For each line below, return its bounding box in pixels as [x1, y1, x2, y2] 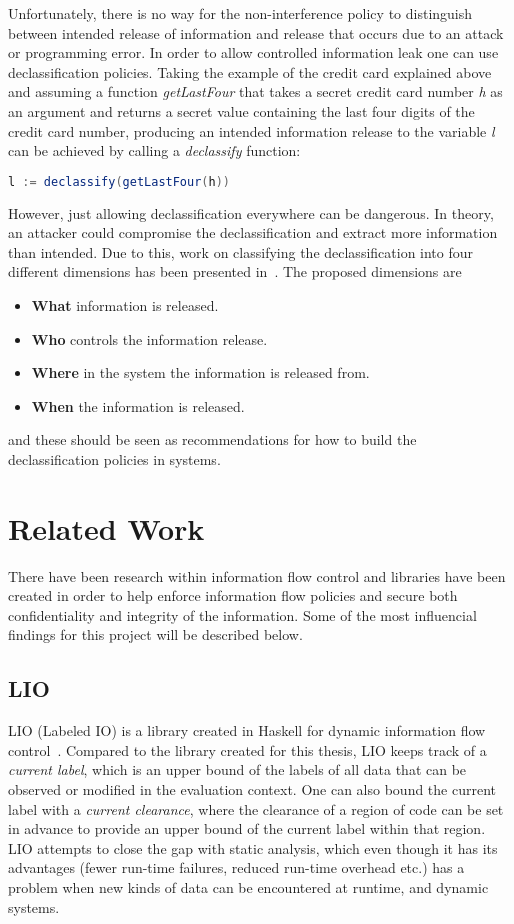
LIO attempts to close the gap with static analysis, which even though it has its [8, 837, 498, 858]
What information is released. [31, 295, 219, 315]
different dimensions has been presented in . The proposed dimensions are [8, 261, 462, 282]
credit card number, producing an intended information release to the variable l [8, 120, 495, 141]
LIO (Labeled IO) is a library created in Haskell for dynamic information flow [8, 720, 486, 741]
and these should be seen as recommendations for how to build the [8, 429, 417, 450]
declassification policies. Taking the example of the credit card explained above [8, 61, 492, 82]
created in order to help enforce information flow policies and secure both [8, 585, 458, 606]
